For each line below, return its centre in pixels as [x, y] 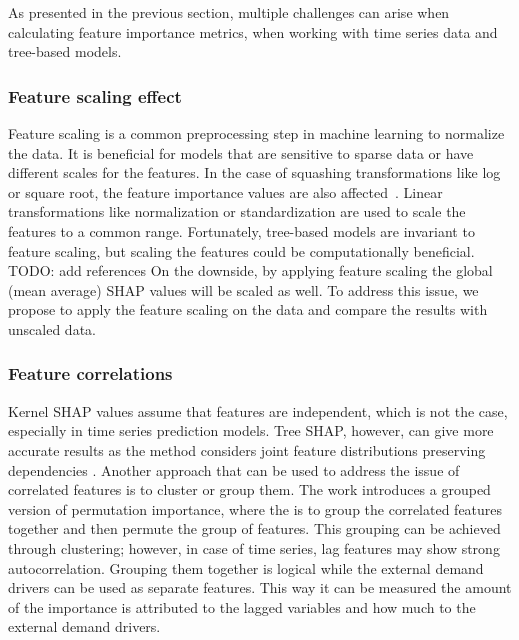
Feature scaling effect [95, 95]
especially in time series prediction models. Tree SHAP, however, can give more [251, 430]
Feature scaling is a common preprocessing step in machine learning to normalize [256, 133]
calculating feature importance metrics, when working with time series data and [253, 31]
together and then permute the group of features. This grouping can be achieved [254, 528]
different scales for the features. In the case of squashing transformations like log [254, 172]
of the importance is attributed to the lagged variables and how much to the [242, 606]
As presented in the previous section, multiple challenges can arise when [229, 12]
